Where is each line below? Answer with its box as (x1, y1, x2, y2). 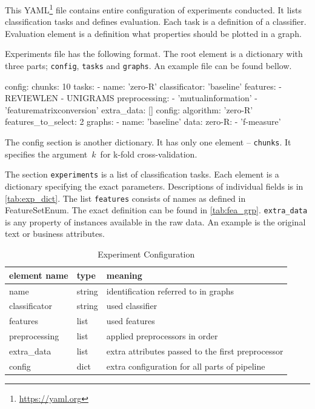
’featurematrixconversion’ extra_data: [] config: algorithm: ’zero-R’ (5, 103, 253, 116)
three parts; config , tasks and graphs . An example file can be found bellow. (5, 59, 292, 72)
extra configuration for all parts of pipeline (106, 359, 265, 372)
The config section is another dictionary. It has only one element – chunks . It (5, 136, 291, 148)
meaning (106, 268, 142, 281)
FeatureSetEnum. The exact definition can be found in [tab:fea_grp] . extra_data (5, 204, 308, 216)
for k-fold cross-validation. (100, 147, 197, 160)
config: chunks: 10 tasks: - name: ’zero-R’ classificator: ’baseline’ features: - (5, 79, 282, 92)
